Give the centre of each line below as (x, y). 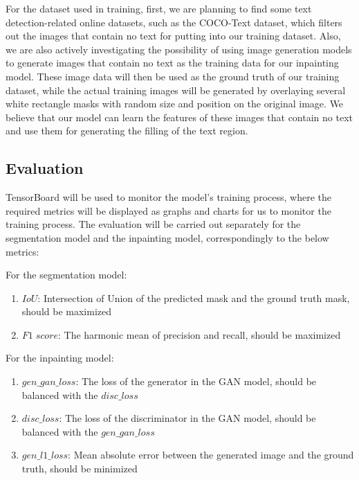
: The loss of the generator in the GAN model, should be (196, 381)
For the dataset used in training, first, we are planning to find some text (159, 8)
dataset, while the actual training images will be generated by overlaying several (176, 90)
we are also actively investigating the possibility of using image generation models (179, 49)
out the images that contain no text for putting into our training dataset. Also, (173, 36)
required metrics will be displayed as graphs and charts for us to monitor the (168, 210)
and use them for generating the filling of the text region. (127, 131)
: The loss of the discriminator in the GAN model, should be (187, 418)
